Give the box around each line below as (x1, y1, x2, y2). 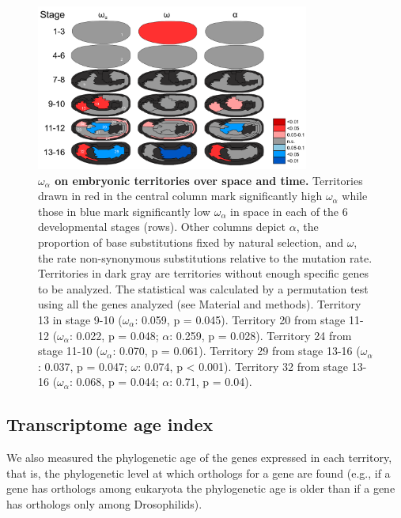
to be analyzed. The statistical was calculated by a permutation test (38, 280, 369, 297)
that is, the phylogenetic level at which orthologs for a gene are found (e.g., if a (6, 464, 391, 481)
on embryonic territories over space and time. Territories (55, 172, 363, 188)
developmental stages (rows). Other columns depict (38, 218, 286, 235)
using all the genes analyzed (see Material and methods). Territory (38, 296, 361, 312)
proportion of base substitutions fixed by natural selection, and (38, 233, 343, 250)
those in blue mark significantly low (38, 202, 210, 219)
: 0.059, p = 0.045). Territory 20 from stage (134, 311, 346, 327)
